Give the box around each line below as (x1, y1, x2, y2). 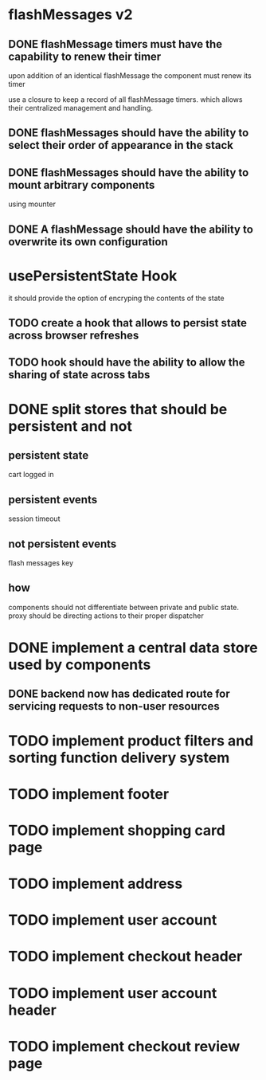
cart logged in (8, 470, 54, 479)
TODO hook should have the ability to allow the (8, 356, 245, 370)
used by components (8, 655, 151, 674)
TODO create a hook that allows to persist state (8, 316, 247, 330)
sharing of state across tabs (8, 368, 151, 382)
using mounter (8, 199, 56, 209)
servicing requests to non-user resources (8, 699, 221, 714)
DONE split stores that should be (8, 400, 228, 418)
